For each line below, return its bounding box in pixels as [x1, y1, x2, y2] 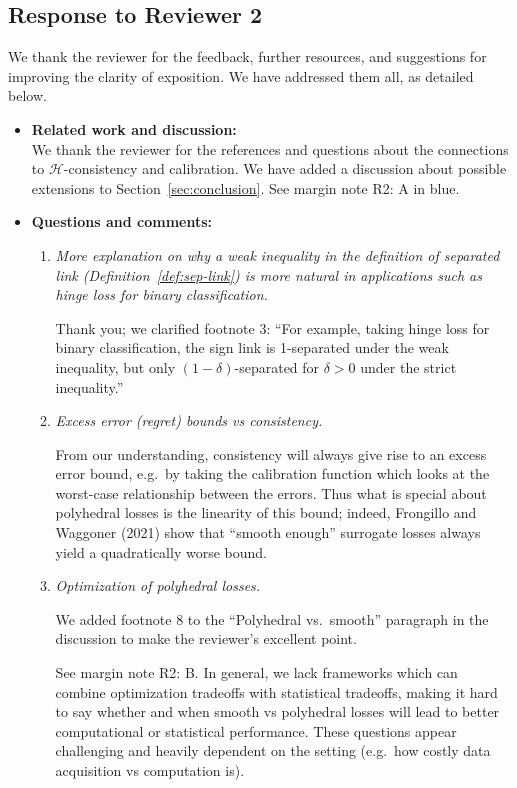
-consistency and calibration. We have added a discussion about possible [63, 158, 507, 179]
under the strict [360, 356, 457, 377]
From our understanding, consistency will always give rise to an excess [55, 443, 487, 464]
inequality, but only [55, 356, 176, 377]
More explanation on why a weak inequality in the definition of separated [55, 244, 500, 265]
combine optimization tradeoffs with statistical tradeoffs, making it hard [55, 681, 498, 702]
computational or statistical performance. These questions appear [55, 720, 457, 741]
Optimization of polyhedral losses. [55, 575, 261, 596]
